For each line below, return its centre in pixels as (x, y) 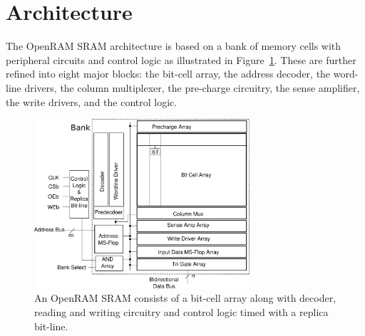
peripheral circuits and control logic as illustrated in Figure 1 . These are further (181, 59)
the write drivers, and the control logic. (92, 101)
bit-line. (51, 326)
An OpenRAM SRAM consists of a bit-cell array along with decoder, (185, 298)
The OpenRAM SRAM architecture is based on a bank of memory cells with (174, 46)
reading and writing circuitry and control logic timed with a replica (181, 311)
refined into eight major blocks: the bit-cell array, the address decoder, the (168, 74)
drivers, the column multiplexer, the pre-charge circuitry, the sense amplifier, (192, 87)
